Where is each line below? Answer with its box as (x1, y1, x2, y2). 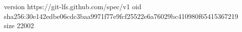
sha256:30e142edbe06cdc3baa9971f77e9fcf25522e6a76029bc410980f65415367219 (4, 11, 238, 21)
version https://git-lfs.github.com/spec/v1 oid (4, 1, 141, 11)
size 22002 (4, 20, 34, 31)
